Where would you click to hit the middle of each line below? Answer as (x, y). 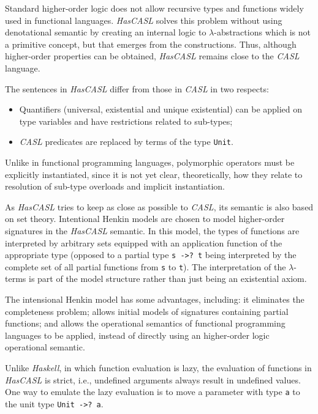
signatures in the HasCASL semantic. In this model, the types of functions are (152, 230)
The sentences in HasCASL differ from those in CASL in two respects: (137, 88)
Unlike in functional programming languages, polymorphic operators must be (150, 162)
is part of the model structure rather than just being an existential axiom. (168, 279)
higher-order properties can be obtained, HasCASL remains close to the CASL (152, 56)
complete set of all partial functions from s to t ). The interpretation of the (146, 266)
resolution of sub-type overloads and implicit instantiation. (115, 186)
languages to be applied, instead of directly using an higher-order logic (137, 335)
